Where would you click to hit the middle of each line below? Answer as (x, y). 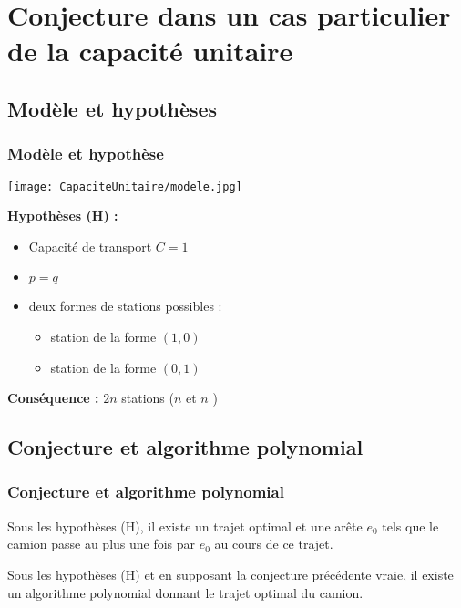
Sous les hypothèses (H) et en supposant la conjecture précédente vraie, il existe (230, 574)
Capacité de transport (90, 246)
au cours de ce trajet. (274, 544)
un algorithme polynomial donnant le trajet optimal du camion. (185, 592)
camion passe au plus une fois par (102, 544)
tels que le (410, 526)
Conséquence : (53, 398)
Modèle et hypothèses (113, 108)
